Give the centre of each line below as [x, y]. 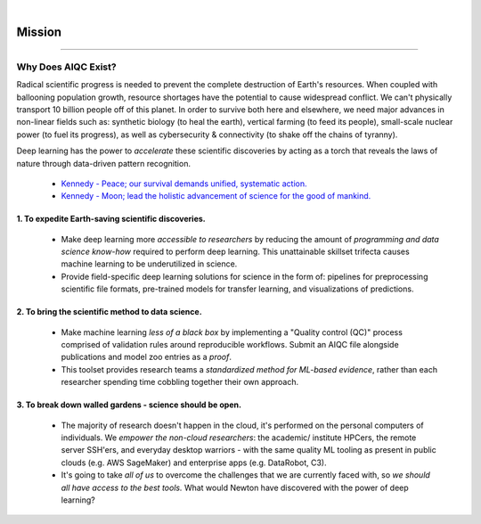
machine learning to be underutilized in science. [149, 264]
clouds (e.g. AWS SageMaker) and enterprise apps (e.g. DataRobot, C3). [194, 463]
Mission [39, 32]
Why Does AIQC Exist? [66, 67]
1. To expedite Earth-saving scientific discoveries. [111, 219]
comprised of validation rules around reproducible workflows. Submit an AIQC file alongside [230, 345]
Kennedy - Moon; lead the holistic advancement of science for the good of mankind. [216, 196]
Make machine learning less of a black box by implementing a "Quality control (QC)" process [232, 332]
